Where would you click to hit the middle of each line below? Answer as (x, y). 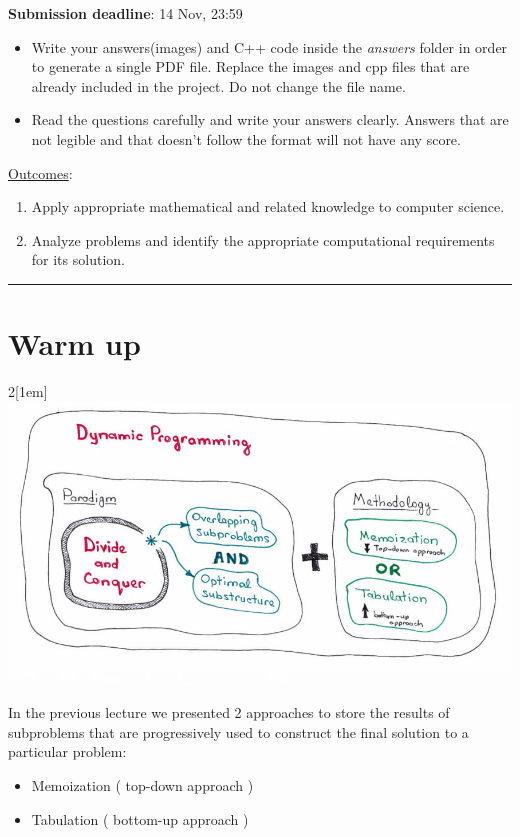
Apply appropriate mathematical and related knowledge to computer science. (268, 206)
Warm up (74, 343)
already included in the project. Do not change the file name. (218, 85)
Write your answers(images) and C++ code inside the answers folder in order (269, 46)
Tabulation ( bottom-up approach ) (140, 818)
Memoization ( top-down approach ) (142, 784)
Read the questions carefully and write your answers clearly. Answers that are (270, 119)
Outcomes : (40, 172)
